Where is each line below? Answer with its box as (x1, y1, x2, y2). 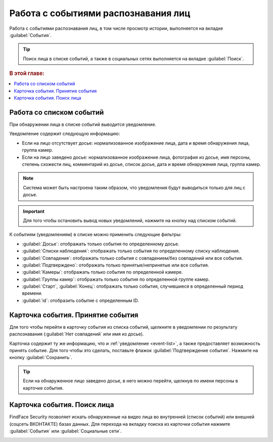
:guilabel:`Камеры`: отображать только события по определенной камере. (22, 269, 183, 275)
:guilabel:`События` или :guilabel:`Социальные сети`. (9, 428, 122, 434)
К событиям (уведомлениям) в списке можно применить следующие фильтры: (9, 232, 181, 238)
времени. (22, 290, 43, 296)
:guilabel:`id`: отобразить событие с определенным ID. (22, 297, 139, 303)
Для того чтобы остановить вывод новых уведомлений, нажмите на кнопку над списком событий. (23, 217, 237, 224)
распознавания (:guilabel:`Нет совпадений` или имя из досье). (9, 331, 144, 337)
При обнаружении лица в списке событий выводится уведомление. (9, 121, 157, 127)
